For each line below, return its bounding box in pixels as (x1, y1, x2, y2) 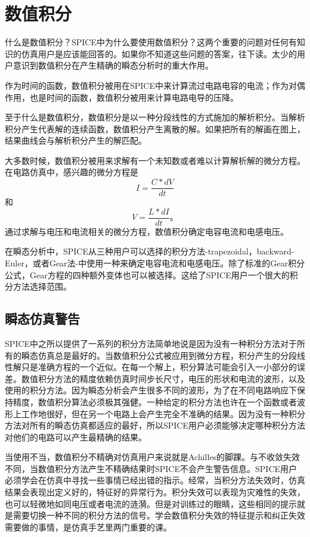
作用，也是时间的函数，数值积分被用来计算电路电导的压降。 (5, 91, 238, 103)
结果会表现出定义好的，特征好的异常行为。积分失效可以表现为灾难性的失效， (5, 486, 305, 498)
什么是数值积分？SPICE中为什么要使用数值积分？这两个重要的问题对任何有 (5, 36, 297, 48)
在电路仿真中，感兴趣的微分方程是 (5, 166, 138, 178)
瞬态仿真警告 (5, 309, 80, 328)
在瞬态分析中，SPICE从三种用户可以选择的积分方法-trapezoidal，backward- (5, 245, 294, 257)
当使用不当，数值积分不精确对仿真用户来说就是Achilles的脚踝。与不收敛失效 (5, 451, 300, 463)
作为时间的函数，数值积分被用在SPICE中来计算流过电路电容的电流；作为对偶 (5, 79, 306, 91)
